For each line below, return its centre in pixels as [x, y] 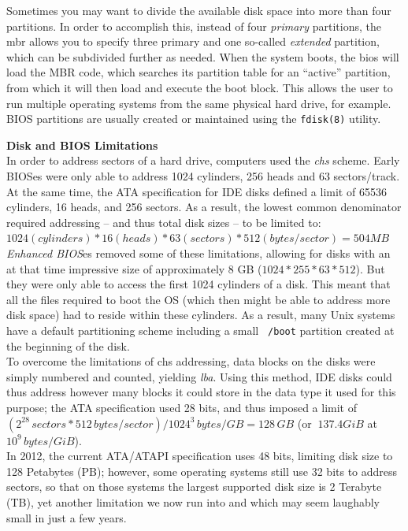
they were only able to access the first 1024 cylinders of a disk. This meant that [198, 284]
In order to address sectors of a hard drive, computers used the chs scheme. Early [203, 160]
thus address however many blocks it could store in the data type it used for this [201, 392]
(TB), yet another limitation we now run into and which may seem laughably [193, 501]
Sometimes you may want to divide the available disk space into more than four [199, 10]
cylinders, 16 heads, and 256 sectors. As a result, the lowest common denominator [204, 207]
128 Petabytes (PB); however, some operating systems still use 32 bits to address [202, 471]
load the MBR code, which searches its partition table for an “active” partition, [198, 72]
